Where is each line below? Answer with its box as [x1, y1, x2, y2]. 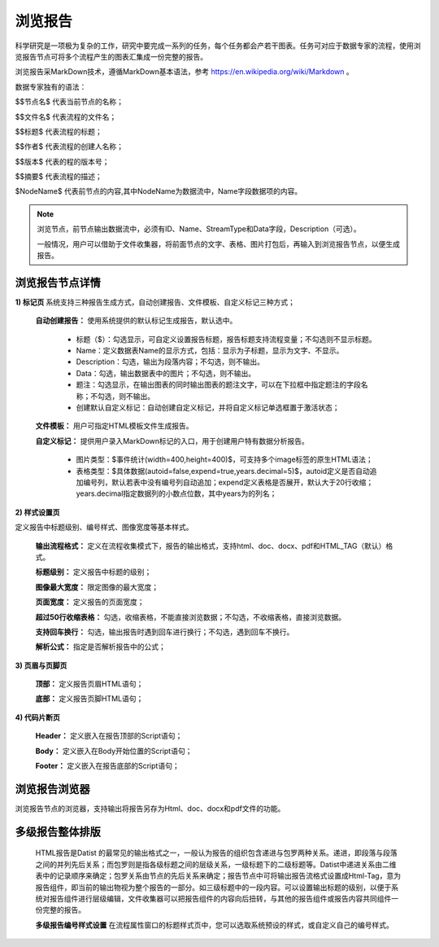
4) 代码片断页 [15, 712, 61, 722]
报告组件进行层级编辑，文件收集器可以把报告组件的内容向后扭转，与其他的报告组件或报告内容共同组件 [49, 893, 392, 903]
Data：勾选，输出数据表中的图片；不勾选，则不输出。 [76, 368, 256, 378]
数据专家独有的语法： [15, 81, 87, 91]
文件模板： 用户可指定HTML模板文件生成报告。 [35, 421, 193, 431]
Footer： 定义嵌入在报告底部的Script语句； [35, 761, 180, 771]
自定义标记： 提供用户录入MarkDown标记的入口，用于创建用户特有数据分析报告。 [35, 436, 309, 445]
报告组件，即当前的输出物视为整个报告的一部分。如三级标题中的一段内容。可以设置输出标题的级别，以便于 [35, 882, 392, 892]
